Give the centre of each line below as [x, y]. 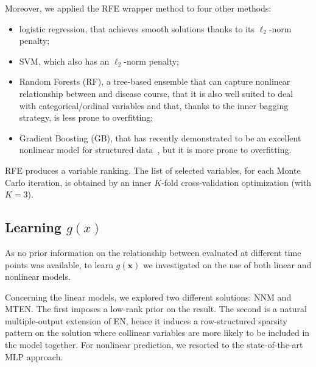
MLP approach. [34, 356]
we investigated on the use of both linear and [227, 264]
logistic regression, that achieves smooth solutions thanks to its [137, 28]
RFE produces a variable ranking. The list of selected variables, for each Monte [153, 170]
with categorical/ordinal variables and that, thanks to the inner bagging [154, 105]
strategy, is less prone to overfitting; [86, 117]
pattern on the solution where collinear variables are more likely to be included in [157, 333]
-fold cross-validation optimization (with [237, 182]
